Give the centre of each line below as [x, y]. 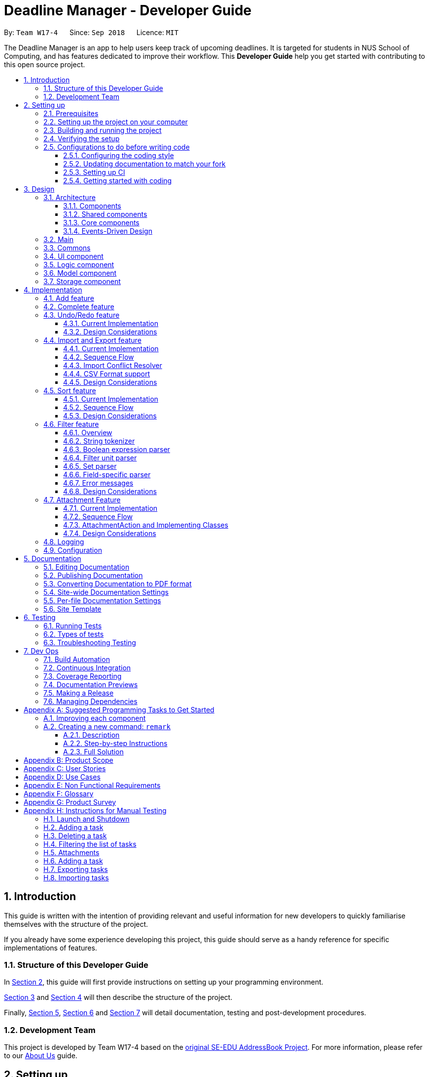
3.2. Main [59, 239]
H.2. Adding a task [73, 827]
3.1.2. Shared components [105, 214]
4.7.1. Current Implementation [110, 508]
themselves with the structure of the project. [76, 924]
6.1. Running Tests [73, 625]
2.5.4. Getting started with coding [118, 180]
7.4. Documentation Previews [91, 684]
